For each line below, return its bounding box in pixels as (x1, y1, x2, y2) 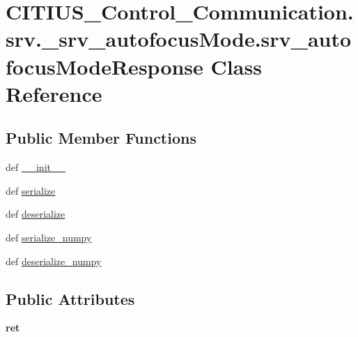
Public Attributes (6, 287, 135, 309)
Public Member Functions (6, 127, 196, 149)
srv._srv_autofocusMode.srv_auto (6, 24, 352, 53)
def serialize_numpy (6, 230, 92, 244)
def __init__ (6, 160, 65, 174)
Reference (6, 79, 102, 107)
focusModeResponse (6, 52, 203, 80)
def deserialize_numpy (6, 253, 102, 268)
